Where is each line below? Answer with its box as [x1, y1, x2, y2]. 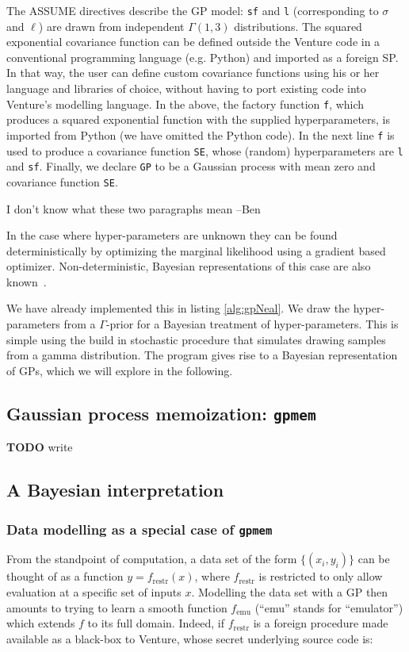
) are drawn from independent [38, 17, 185, 34]
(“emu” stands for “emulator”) [254, 599, 403, 616]
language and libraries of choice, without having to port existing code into [6, 80, 366, 97]
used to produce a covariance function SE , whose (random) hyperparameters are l [6, 142, 403, 159]
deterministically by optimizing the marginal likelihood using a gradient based [6, 242, 386, 259]
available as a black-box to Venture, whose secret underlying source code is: [6, 630, 373, 646]
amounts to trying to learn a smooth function [6, 599, 227, 616]
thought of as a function [6, 568, 124, 585]
